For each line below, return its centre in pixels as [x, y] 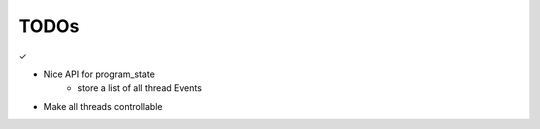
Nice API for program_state [99, 74]
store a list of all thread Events [139, 88]
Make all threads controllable [103, 106]
